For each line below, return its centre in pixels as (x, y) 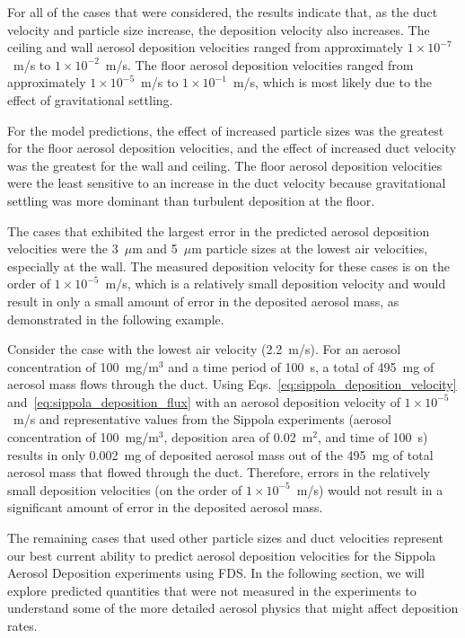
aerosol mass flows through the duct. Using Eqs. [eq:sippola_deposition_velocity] (232, 384)
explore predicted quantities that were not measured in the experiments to (212, 590)
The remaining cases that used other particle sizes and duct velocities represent (226, 538)
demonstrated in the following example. (116, 319)
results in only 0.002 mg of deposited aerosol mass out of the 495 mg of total (220, 454)
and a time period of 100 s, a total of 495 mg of (301, 366)
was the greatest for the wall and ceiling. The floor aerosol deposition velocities (225, 165)
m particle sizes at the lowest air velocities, (310, 248)
